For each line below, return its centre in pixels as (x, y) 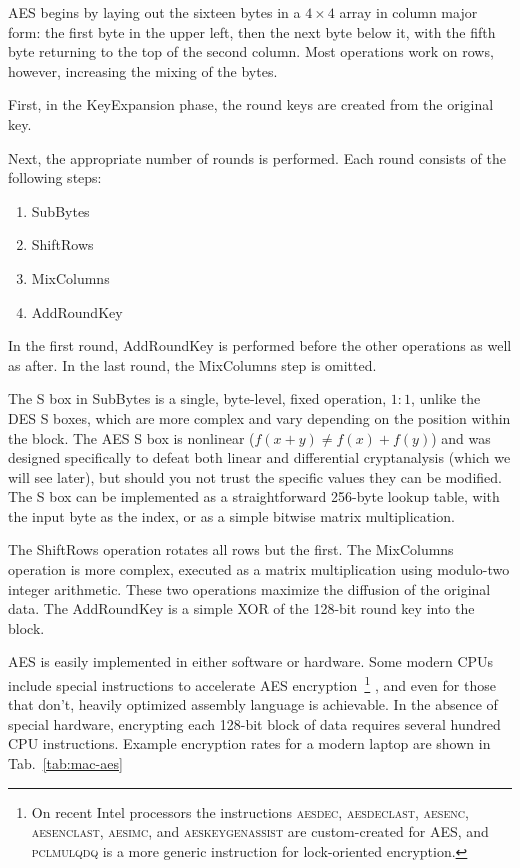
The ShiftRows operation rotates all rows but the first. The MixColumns (231, 549)
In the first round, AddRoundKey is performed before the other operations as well (260, 345)
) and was (461, 437)
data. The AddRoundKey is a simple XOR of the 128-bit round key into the (241, 608)
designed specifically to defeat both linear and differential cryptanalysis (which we (259, 457)
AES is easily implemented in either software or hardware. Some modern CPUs (251, 661)
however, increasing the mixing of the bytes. (143, 70)
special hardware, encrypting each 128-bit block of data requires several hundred (254, 723)
